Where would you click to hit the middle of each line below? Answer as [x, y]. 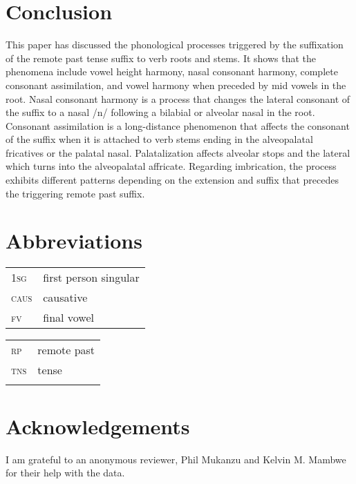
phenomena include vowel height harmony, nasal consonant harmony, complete [172, 71]
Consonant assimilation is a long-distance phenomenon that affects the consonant [178, 125]
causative [65, 298]
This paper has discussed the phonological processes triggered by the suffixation [175, 45]
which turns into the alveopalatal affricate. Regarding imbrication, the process [171, 166]
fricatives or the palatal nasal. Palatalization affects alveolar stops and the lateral [178, 152]
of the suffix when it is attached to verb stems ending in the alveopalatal [159, 139]
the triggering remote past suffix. [75, 193]
